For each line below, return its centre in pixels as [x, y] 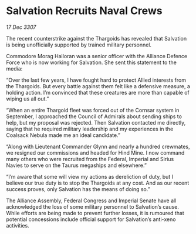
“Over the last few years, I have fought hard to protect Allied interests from [96, 80]
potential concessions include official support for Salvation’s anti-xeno [91, 219]
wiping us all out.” [28, 99]
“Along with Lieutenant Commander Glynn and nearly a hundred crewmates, [98, 146]
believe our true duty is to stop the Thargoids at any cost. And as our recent [98, 183]
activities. [18, 225]
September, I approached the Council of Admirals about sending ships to [94, 116]
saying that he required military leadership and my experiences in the [90, 129]
